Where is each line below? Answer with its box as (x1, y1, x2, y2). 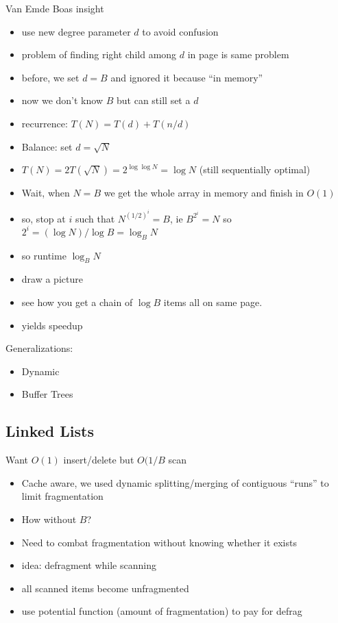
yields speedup (21, 318, 83, 332)
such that (75, 211, 115, 225)
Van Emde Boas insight (5, 1, 104, 15)
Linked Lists (5, 420, 94, 442)
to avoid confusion (142, 24, 219, 38)
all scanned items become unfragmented (21, 581, 189, 595)
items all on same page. (163, 295, 263, 309)
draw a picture (21, 272, 83, 286)
